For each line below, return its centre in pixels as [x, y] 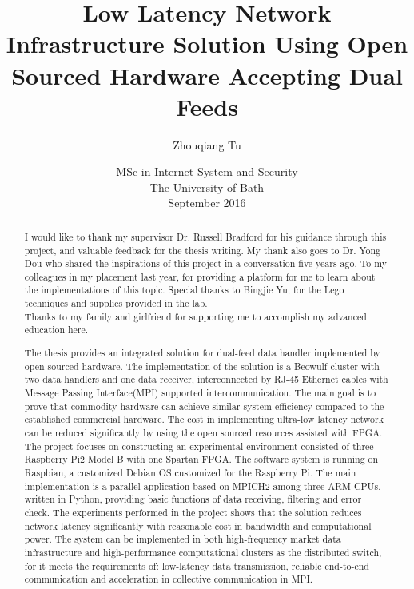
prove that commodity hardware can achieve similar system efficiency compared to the [204, 406]
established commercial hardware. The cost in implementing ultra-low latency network [204, 419]
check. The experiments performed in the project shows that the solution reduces [193, 512]
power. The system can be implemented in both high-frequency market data [183, 539]
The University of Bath [207, 187]
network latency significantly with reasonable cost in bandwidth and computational [198, 525]
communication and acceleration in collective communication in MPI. [169, 579]
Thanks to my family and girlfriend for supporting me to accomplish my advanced [195, 316]
